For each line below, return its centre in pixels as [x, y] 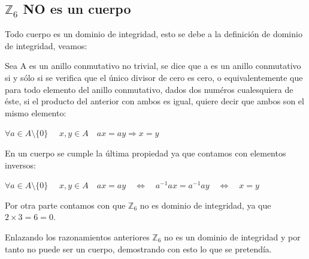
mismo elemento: [36, 112]
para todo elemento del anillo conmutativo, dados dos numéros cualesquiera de [149, 89]
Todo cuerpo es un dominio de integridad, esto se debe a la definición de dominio [154, 34]
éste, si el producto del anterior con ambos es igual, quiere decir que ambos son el [154, 101]
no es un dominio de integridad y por [232, 237]
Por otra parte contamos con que [65, 205]
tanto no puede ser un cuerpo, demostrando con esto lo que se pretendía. [138, 249]
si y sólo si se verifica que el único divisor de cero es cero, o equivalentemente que [154, 77]
